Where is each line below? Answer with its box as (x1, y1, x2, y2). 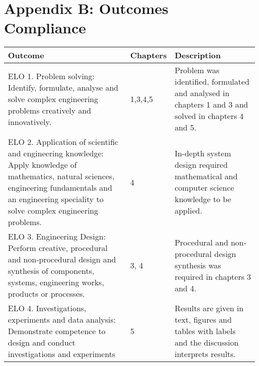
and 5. (174, 122, 197, 133)
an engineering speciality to (8, 193, 104, 205)
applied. (174, 205, 202, 217)
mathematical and (174, 170, 238, 182)
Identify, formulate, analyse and (8, 81, 119, 93)
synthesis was (174, 259, 221, 271)
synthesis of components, (8, 265, 95, 277)
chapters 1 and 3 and (174, 99, 248, 111)
